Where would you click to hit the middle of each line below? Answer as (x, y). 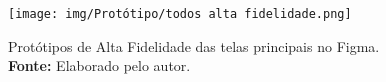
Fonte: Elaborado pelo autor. (99, 65)
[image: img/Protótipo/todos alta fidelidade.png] (180, 14)
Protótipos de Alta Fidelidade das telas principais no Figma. (194, 45)
